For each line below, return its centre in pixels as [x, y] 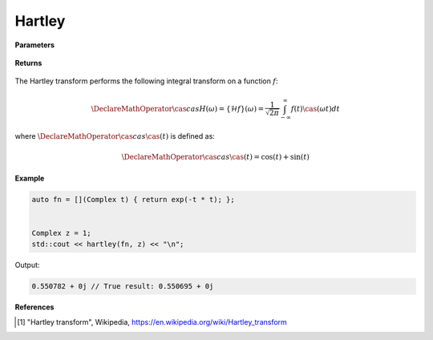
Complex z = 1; [61, 233]
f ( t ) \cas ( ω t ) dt [315, 109]
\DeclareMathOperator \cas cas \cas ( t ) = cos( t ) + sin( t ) [216, 157]
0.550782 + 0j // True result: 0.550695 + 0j [123, 286]
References [34, 307]
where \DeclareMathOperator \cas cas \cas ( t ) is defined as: [115, 136]
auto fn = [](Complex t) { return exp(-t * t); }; [134, 199]
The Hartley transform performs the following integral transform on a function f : [146, 81]
